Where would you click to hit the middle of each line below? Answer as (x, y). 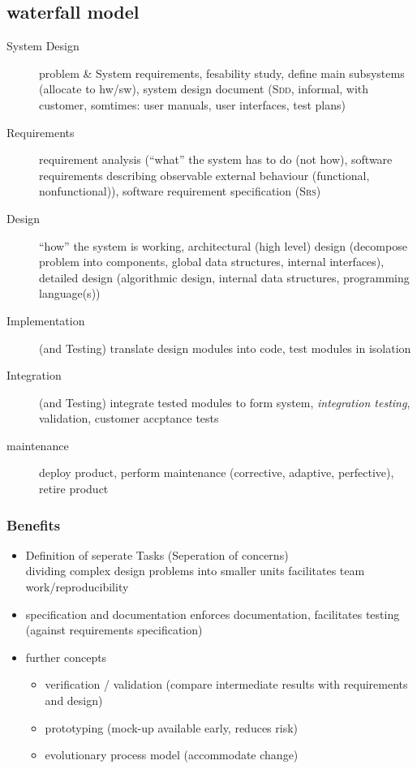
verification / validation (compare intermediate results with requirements (226, 684)
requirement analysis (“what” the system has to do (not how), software (216, 159)
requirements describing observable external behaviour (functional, (204, 175)
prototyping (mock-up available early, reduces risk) (172, 727)
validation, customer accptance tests (129, 418)
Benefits (34, 524)
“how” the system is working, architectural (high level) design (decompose (223, 245)
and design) (74, 700)
